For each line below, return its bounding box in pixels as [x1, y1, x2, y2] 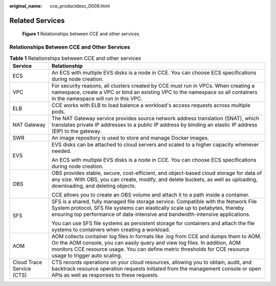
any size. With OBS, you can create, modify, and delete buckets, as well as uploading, [51, 175, 258, 183]
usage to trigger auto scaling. [51, 252, 123, 259]
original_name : [9, 3, 42, 9]
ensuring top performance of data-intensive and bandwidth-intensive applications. [51, 210, 250, 217]
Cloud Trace [12, 258, 42, 266]
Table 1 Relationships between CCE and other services [9, 54, 142, 61]
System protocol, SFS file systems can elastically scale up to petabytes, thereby [51, 204, 244, 211]
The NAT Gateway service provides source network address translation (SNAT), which [51, 115, 260, 122]
